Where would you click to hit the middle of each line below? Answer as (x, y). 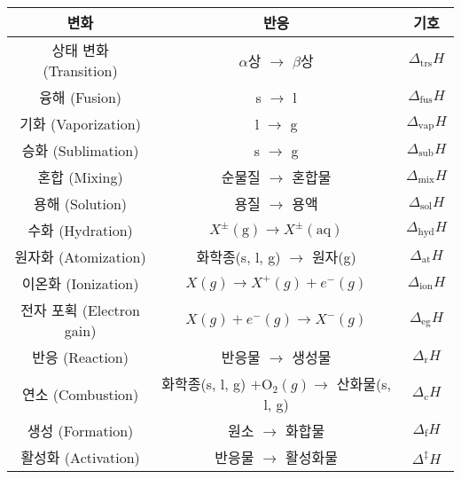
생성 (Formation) (80, 431)
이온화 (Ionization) (80, 283)
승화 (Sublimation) (80, 150)
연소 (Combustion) (80, 394)
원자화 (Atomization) (80, 257)
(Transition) (80, 71)
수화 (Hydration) (80, 230)
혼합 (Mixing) (80, 177)
